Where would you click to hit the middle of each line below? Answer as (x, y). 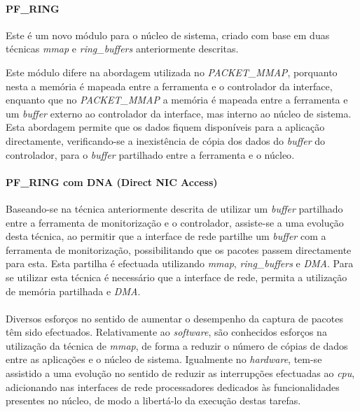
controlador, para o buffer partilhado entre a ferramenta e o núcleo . (150, 154)
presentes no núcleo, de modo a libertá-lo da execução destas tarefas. (153, 400)
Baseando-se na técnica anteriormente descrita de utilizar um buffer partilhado (174, 208)
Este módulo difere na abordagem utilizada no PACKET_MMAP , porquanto (172, 72)
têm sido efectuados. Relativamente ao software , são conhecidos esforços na (166, 332)
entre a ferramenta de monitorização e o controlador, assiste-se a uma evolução (175, 222)
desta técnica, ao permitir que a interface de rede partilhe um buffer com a (166, 236)
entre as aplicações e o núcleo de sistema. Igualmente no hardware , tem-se (164, 359)
